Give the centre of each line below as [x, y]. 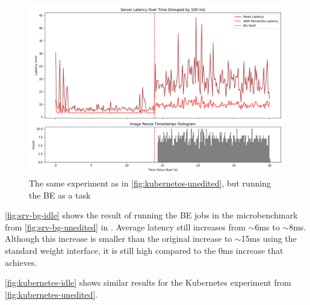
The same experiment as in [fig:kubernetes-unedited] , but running [150, 183]
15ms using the [269, 239]
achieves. [21, 262]
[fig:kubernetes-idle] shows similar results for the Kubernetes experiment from [148, 282]
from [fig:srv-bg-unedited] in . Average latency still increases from [125, 226]
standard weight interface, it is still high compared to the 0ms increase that [144, 250]
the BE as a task [60, 195]
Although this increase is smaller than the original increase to [119, 239]
